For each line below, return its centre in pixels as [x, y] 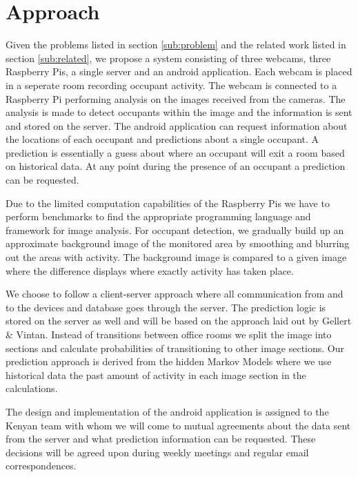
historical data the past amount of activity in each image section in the [156, 374]
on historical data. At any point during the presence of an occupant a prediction [176, 166]
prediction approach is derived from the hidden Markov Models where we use [169, 361]
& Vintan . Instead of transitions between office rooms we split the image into [169, 334]
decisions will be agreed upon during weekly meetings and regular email [157, 452]
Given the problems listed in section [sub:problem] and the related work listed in [176, 45]
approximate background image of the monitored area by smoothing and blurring [178, 243]
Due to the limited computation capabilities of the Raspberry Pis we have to [168, 203]
